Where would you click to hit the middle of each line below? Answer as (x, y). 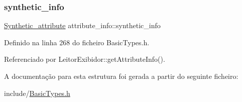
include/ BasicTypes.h (37, 93)
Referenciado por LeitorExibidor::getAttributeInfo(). (85, 59)
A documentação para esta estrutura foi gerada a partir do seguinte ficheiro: (121, 76)
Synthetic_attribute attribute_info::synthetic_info (82, 25)
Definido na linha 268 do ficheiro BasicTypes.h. (77, 42)
